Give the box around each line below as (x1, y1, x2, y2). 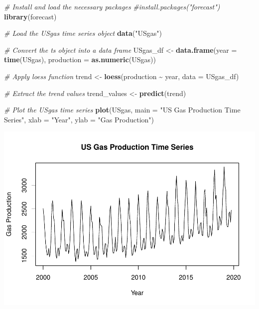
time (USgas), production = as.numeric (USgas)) (4, 54, 156, 65)
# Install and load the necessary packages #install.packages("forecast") (4, 1, 220, 11)
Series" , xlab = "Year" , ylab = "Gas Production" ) (4, 114, 154, 124)
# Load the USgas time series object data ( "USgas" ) (4, 28, 162, 38)
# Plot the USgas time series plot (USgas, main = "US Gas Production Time (4, 104, 241, 115)
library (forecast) (4, 11, 57, 21)
